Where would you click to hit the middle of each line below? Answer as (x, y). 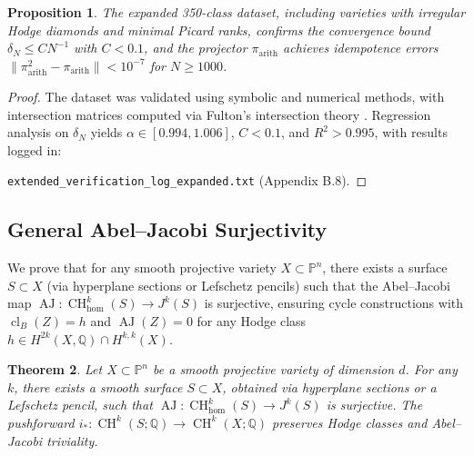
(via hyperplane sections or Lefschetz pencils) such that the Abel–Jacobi (248, 285)
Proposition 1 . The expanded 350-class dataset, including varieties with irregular (237, 12)
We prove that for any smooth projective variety (142, 268)
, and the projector (196, 48)
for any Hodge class (252, 320)
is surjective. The (374, 405)
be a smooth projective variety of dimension (274, 369)
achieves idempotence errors (361, 48)
